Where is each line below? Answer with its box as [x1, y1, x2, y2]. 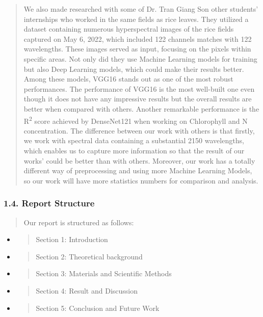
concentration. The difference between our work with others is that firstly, [23, 125, 255, 136]
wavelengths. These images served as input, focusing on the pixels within [23, 43, 251, 54]
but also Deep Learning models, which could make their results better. [23, 63, 244, 74]
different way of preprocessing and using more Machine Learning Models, [23, 165, 252, 176]
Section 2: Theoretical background [36, 251, 143, 261]
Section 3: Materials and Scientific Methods [36, 268, 172, 279]
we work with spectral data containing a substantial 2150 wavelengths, [23, 135, 244, 146]
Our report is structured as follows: [23, 217, 134, 227]
